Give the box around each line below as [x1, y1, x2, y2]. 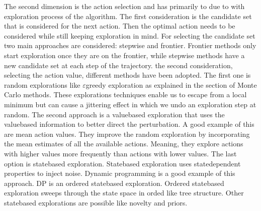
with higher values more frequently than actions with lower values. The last [4, 148, 237, 158]
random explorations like [4, 79, 80, 90]
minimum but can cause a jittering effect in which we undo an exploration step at [4, 99, 256, 109]
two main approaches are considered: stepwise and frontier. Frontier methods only [4, 40, 256, 51]
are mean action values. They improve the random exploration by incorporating [4, 128, 250, 139]
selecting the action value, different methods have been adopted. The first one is [4, 70, 251, 80]
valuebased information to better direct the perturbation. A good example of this [4, 119, 254, 129]
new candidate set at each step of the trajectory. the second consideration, [4, 60, 233, 70]
